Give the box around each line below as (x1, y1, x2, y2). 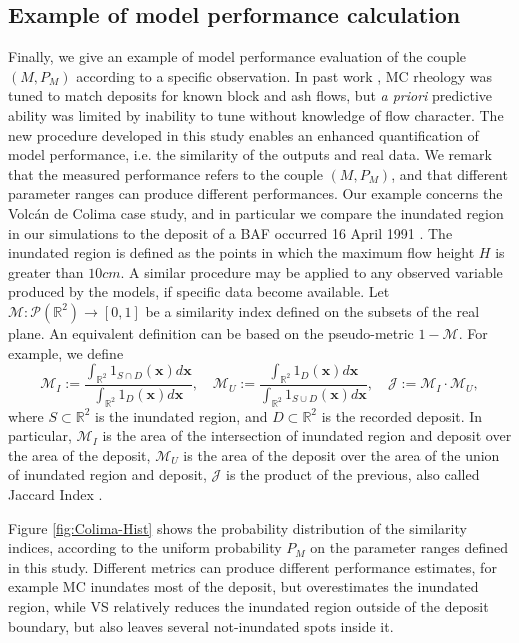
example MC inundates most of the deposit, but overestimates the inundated (8, 576, 479, 597)
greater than (8, 261, 84, 282)
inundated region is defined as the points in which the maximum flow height (8, 242, 475, 263)
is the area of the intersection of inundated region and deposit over (102, 425, 512, 446)
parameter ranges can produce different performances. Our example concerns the (8, 183, 503, 204)
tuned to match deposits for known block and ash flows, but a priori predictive (8, 85, 493, 106)
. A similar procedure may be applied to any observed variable (120, 261, 503, 282)
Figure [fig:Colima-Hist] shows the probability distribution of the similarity (8, 517, 467, 538)
